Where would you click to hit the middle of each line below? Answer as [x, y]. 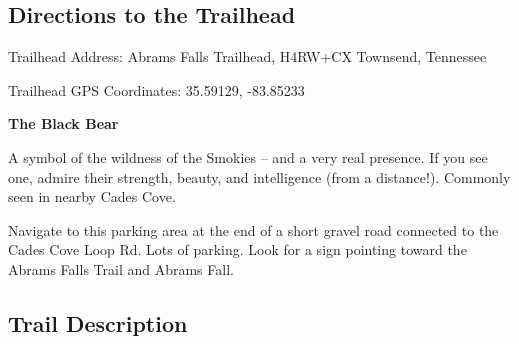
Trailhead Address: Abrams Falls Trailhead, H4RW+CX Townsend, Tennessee [247, 56]
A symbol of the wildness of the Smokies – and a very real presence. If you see [248, 156]
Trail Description [98, 322]
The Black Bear [63, 123]
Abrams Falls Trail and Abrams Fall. [121, 268]
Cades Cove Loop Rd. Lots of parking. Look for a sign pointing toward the [237, 249]
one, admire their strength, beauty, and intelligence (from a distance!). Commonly [259, 176]
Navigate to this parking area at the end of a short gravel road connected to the [253, 229]
